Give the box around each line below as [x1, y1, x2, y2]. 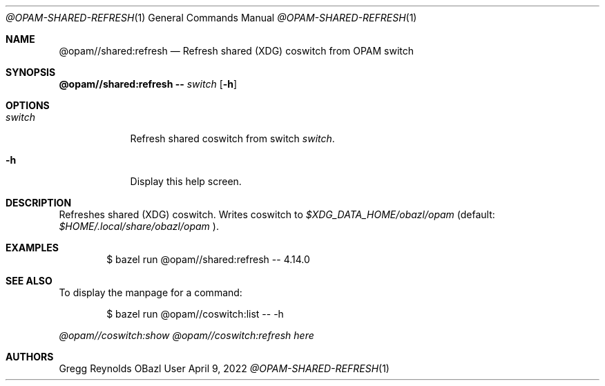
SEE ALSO [6, 275, 52, 287]
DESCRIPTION [6, 197, 72, 209]
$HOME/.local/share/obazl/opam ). [59, 220, 219, 232]
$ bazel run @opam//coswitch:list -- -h [106, 308, 284, 320]
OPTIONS [6, 99, 50, 111]
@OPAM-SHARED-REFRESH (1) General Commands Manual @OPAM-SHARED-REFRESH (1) [6, 12, 417, 23]
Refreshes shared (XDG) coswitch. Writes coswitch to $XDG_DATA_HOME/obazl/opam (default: [59, 209, 495, 220]
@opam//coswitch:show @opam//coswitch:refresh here [59, 329, 314, 341]
